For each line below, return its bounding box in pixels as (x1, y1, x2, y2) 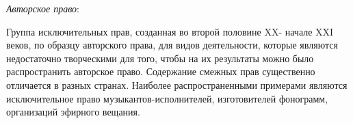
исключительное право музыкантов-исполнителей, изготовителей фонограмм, (6, 91, 328, 105)
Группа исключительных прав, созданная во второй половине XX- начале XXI (6, 24, 334, 38)
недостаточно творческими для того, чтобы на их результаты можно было (6, 51, 314, 65)
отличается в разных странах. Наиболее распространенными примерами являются (6, 77, 348, 92)
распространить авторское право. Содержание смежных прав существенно (6, 64, 315, 79)
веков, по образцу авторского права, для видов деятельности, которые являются (6, 38, 338, 52)
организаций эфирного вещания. (6, 105, 140, 119)
